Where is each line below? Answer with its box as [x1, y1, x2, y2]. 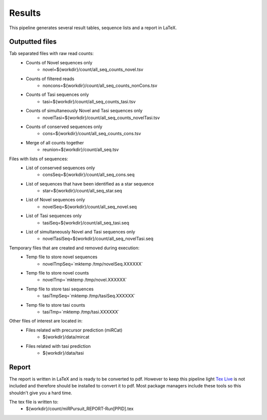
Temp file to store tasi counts [26, 302, 86, 308]
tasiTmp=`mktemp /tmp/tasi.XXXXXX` [43, 309, 120, 315]
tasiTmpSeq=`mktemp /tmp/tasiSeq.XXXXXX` [43, 293, 135, 299]
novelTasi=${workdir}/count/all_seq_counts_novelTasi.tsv [43, 114, 160, 121]
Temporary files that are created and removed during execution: [9, 245, 139, 251]
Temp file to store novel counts [26, 270, 89, 276]
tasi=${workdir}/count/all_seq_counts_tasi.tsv [43, 98, 136, 104]
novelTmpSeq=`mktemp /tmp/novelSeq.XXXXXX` [43, 261, 143, 267]
